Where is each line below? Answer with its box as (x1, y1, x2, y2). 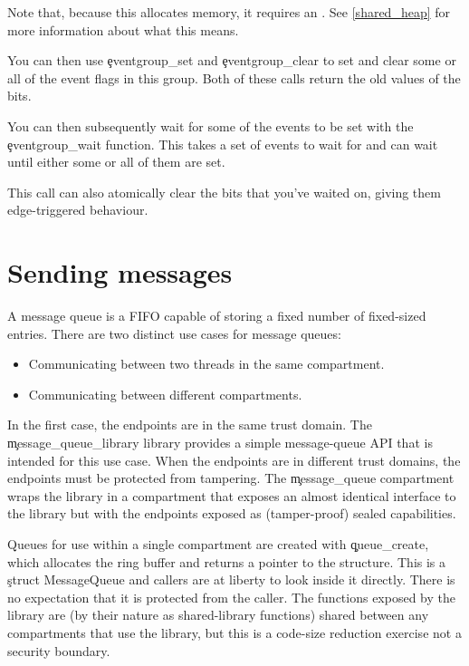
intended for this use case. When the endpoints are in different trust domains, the (7, 450, 461, 469)
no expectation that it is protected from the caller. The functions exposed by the (7, 587, 456, 606)
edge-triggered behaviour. (7, 200, 148, 219)
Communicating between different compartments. (28, 384, 302, 403)
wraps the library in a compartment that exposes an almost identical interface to (7, 486, 456, 505)
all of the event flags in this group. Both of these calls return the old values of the (7, 68, 461, 87)
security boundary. (7, 641, 110, 660)
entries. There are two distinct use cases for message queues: (7, 323, 341, 343)
